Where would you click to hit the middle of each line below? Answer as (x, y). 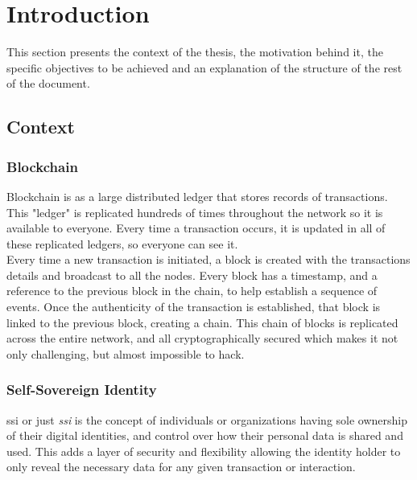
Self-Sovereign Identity (82, 390)
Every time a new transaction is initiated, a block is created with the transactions (208, 259)
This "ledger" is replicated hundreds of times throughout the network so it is (195, 212)
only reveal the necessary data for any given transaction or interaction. (181, 467)
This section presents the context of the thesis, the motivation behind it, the (195, 52)
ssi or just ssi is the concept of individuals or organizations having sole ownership (207, 419)
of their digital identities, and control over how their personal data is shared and (205, 435)
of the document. (48, 83)
